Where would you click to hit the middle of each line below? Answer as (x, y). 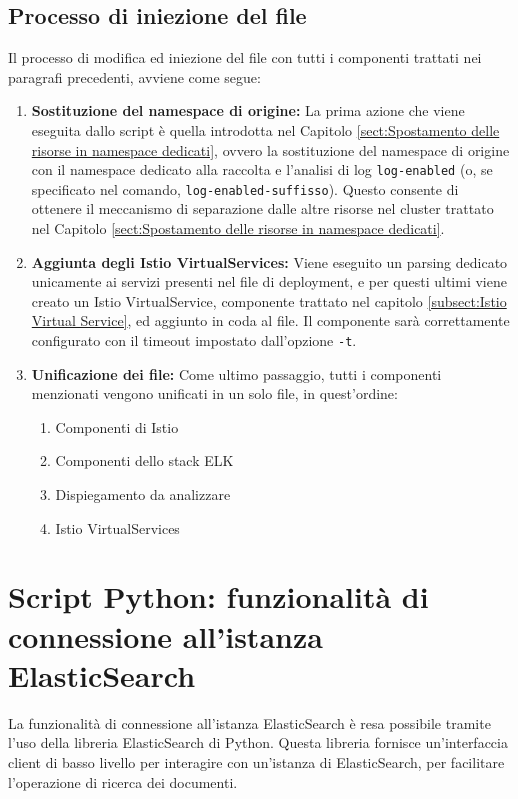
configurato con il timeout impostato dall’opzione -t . (194, 340)
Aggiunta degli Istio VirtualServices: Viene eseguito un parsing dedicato (269, 261)
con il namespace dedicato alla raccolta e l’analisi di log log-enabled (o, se (262, 169)
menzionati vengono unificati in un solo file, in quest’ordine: (214, 393)
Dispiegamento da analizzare (143, 494)
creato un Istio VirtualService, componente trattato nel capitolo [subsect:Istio (269, 300)
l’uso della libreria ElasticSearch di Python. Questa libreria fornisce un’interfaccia (258, 742)
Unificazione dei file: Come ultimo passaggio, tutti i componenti (236, 373)
